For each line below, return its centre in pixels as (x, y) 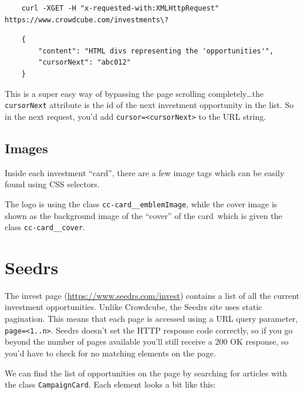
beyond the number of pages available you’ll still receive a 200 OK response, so (147, 341)
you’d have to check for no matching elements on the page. (110, 353)
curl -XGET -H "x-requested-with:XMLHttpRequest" (120, 8)
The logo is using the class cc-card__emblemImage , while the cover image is (141, 203)
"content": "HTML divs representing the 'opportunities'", (156, 51)
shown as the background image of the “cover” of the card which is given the (143, 215)
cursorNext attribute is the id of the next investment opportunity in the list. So (149, 105)
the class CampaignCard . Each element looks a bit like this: (110, 384)
